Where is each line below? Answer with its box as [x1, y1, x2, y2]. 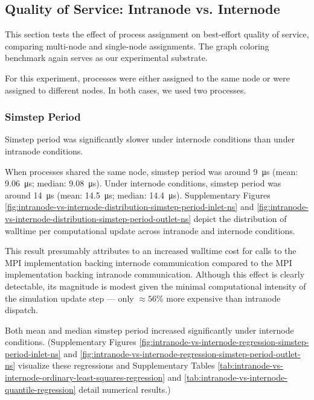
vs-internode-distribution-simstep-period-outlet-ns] [5, 212, 191, 224]
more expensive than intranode [166, 291, 281, 304]
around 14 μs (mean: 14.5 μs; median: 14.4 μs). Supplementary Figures [5, 188, 271, 201]
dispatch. [5, 303, 38, 316]
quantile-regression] [5, 383, 76, 395]
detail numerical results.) [78, 383, 171, 395]
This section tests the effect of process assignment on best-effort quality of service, [5, 28, 309, 40]
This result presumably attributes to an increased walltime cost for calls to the [5, 244, 296, 257]
